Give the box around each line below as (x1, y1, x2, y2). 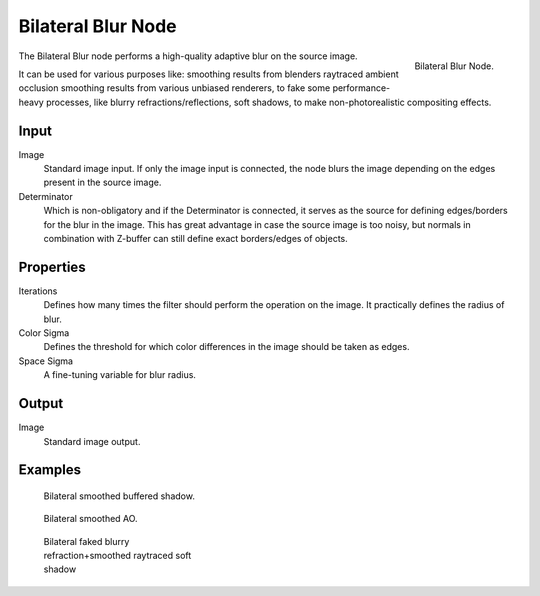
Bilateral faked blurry (43, 535, 130, 547)
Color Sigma (18, 327, 70, 339)
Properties (18, 258, 86, 275)
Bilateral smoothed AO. (43, 513, 139, 525)
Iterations (18, 285, 58, 297)
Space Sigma (18, 355, 74, 367)
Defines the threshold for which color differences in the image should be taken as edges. (43, 341, 410, 353)
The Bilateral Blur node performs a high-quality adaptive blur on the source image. (18, 50, 359, 62)
